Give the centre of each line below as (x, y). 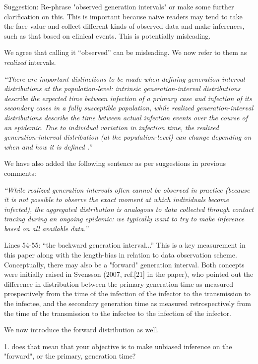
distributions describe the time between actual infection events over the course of (126, 117)
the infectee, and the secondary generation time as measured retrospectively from (128, 303)
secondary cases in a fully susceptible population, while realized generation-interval (129, 108)
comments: (20, 173)
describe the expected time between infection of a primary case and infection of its (128, 98)
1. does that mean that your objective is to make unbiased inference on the (118, 346)
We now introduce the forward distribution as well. (82, 330)
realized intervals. (30, 62)
